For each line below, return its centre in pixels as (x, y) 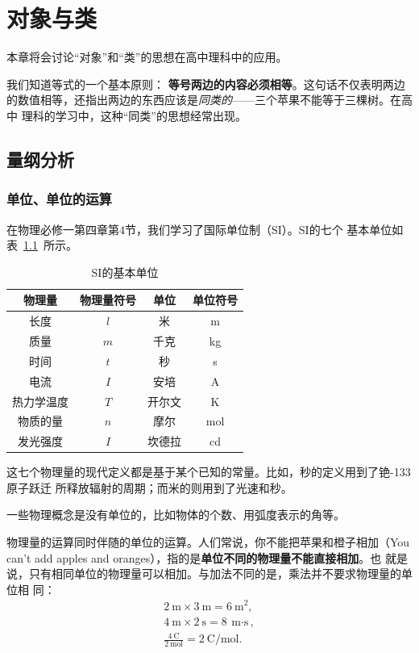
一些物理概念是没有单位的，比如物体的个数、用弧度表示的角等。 (176, 515)
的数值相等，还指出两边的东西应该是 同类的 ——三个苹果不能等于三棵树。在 (204, 100)
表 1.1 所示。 (42, 245)
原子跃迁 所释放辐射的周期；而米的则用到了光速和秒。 (149, 487)
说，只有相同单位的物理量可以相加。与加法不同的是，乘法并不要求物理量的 (204, 573)
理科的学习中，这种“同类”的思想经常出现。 (134, 115)
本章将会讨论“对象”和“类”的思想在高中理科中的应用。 (147, 57)
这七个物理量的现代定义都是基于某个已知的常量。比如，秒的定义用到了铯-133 (209, 472)
